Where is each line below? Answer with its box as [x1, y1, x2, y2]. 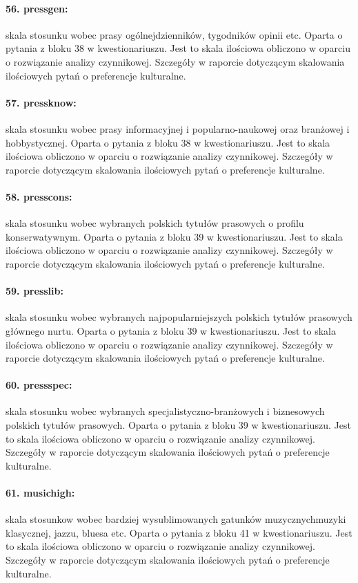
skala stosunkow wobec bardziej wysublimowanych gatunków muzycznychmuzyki [6, 512, 346, 526]
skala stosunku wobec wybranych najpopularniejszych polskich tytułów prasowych [6, 310, 352, 324]
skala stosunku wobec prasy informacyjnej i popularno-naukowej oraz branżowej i [6, 121, 350, 136]
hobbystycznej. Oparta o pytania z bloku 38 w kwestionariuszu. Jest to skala [6, 135, 330, 149]
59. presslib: [6, 284, 63, 298]
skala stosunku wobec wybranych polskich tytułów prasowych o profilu [6, 216, 304, 230]
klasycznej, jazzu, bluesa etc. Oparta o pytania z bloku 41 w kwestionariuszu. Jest [6, 525, 352, 539]
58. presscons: [6, 189, 72, 203]
